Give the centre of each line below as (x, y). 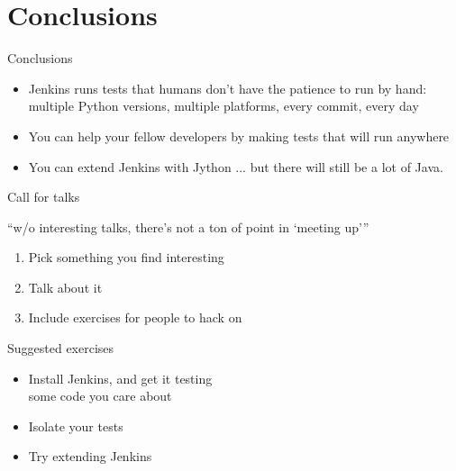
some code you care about (100, 396)
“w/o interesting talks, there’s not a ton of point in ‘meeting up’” (188, 226)
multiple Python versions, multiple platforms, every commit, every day (223, 106)
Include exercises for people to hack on (135, 317)
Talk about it (65, 287)
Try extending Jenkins (90, 456)
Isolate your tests (76, 426)
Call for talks (44, 197)
